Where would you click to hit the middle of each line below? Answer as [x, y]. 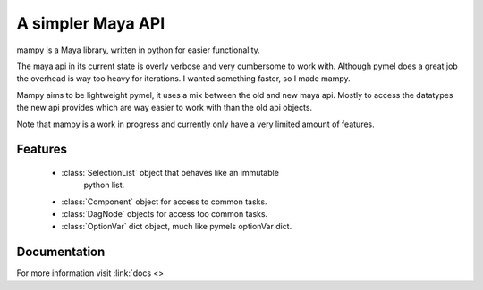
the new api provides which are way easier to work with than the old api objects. [165, 108]
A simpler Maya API [91, 23]
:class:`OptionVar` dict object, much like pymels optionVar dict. [177, 227]
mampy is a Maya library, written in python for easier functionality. [139, 50]
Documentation [61, 252]
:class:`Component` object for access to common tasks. [164, 202]
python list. [104, 185]
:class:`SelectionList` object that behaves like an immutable [170, 172]
